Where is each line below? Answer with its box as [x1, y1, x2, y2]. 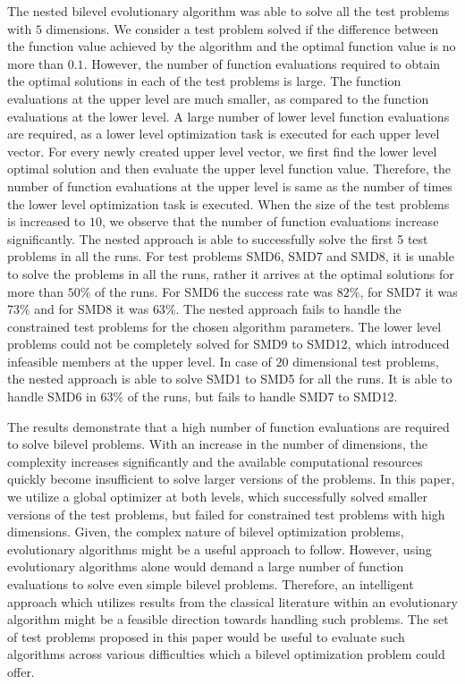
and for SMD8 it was [34, 300, 149, 318]
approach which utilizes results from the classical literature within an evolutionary [7, 592, 458, 611]
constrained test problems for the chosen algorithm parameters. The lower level [7, 317, 442, 335]
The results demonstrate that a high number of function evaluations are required [7, 417, 450, 435]
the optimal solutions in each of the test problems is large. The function [7, 72, 402, 90]
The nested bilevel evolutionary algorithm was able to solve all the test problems [7, 2, 450, 20]
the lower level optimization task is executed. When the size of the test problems [7, 194, 450, 213]
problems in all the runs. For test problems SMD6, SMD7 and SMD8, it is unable [7, 247, 454, 266]
